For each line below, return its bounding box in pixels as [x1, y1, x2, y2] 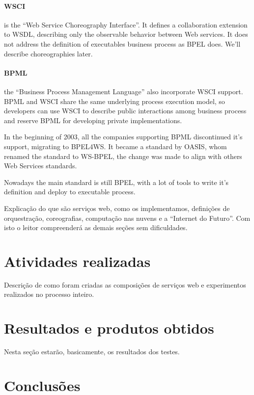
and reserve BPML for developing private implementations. [4, 115, 182, 125]
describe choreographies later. [4, 48, 93, 58]
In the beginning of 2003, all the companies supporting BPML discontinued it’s [4, 132, 243, 142]
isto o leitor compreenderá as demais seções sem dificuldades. [4, 222, 188, 233]
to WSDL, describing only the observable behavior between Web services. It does [4, 29, 248, 39]
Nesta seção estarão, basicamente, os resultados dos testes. [4, 346, 180, 357]
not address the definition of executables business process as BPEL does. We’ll [4, 38, 241, 49]
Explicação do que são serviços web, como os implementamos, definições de [4, 203, 230, 213]
